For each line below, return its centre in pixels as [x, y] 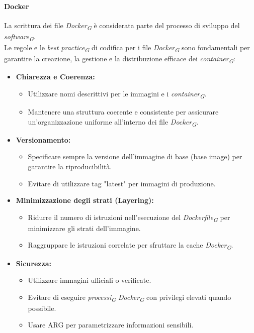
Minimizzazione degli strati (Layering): [85, 200]
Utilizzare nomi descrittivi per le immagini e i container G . [117, 94]
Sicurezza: [33, 263]
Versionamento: [43, 139]
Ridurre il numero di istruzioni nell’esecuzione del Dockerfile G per [129, 217]
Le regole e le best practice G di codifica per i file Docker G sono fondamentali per [127, 48]
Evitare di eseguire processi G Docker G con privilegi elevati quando [130, 297]
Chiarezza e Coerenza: [55, 77]
